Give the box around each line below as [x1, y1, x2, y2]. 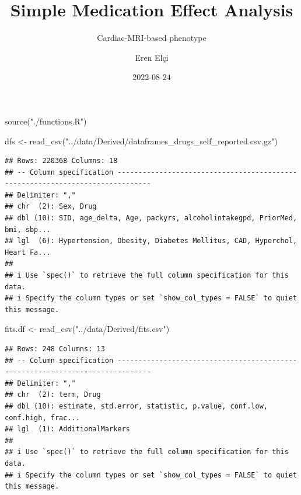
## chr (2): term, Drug [5, 390, 101, 399]
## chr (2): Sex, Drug [5, 202, 97, 211]
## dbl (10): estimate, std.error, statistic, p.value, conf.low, [5, 401, 268, 410]
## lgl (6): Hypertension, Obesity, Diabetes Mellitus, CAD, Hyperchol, [5, 237, 297, 245]
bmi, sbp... [5, 225, 51, 234]
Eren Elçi [135, 51, 169, 63]
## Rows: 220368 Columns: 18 [5, 157, 118, 165]
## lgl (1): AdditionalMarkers [5, 425, 130, 434]
